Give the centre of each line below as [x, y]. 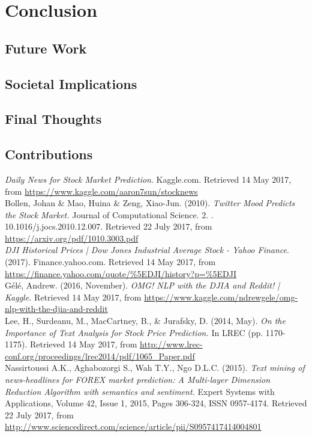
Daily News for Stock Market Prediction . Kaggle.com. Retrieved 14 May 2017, [148, 179]
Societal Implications [71, 83]
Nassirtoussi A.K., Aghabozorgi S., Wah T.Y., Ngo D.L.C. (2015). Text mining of [155, 368]
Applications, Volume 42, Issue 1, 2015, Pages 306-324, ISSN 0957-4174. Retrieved [156, 403]
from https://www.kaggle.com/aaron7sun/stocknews [101, 191]
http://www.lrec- [171, 344]
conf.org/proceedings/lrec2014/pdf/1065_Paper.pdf [100, 356]
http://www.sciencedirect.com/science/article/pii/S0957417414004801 [133, 426]
